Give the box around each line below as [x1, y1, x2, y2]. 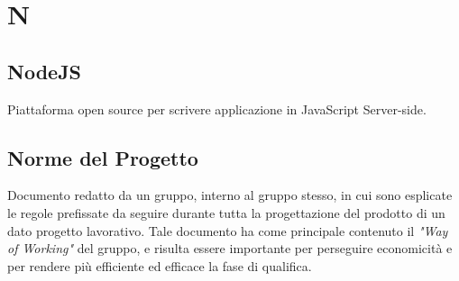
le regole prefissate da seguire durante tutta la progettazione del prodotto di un [7, 203, 445, 222]
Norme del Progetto [7, 143, 198, 171]
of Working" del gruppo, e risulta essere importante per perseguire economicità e [7, 239, 453, 258]
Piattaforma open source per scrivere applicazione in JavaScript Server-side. [7, 99, 427, 118]
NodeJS [7, 57, 82, 85]
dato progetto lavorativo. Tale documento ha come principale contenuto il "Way [7, 221, 448, 240]
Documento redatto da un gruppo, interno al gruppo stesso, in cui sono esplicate [7, 186, 453, 204]
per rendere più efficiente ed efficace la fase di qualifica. [7, 256, 312, 275]
